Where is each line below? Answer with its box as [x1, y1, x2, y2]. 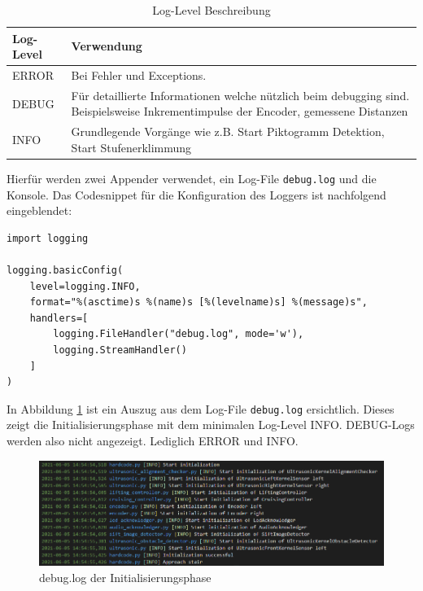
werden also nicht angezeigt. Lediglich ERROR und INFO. [7, 432, 299, 449]
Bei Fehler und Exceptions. [71, 67, 207, 84]
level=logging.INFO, [29, 280, 141, 292]
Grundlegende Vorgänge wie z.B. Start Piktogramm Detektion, [71, 123, 385, 140]
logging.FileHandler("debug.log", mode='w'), [53, 328, 304, 340]
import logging [7, 232, 89, 244]
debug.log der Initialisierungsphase [39, 568, 211, 585]
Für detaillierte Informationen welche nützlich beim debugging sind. [71, 86, 410, 103]
